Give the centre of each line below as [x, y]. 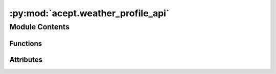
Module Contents [40, 27]
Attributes [26, 60]
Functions [26, 43]
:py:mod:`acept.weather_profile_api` [89, 13]
